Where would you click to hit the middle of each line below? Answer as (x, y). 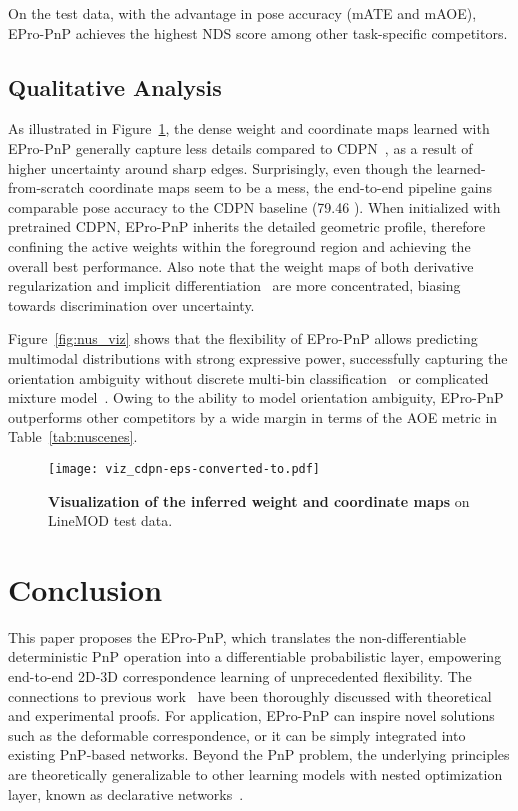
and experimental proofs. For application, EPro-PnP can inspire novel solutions (251, 715)
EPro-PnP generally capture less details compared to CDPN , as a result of (240, 147)
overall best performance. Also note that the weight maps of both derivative (241, 265)
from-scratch (46, 187)
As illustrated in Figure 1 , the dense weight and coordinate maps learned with (249, 128)
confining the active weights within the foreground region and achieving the (239, 245)
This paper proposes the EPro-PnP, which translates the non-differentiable (237, 636)
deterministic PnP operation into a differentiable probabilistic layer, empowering (255, 656)
